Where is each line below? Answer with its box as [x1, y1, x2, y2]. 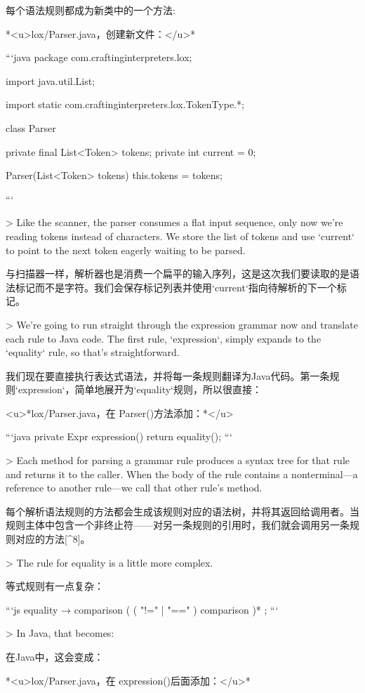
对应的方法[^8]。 [15, 532, 91, 546]
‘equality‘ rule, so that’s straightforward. [6, 345, 180, 359]
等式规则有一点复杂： [6, 579, 104, 593]
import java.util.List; [6, 73, 95, 88]
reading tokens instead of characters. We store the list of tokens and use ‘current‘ [6, 228, 354, 243]
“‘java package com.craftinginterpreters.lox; [6, 50, 192, 65]
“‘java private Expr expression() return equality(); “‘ [6, 429, 232, 444]
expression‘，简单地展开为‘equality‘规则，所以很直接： [18, 382, 262, 397]
